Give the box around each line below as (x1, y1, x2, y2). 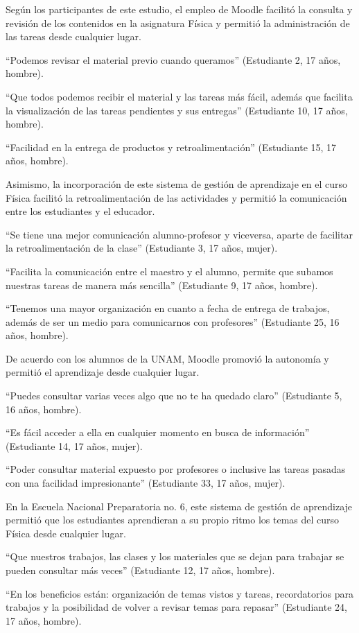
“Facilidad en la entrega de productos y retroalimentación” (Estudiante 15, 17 (6, 139, 337, 154)
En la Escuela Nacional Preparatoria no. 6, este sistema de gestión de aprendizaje (6, 498, 353, 513)
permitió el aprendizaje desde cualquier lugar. (6, 365, 200, 379)
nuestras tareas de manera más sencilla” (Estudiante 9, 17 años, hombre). (6, 277, 318, 292)
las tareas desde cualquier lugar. (6, 29, 141, 44)
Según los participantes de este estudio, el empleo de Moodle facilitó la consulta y (6, 2, 353, 16)
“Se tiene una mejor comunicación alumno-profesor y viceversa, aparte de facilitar (6, 227, 353, 241)
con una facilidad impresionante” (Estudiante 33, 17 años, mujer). (6, 476, 286, 490)
